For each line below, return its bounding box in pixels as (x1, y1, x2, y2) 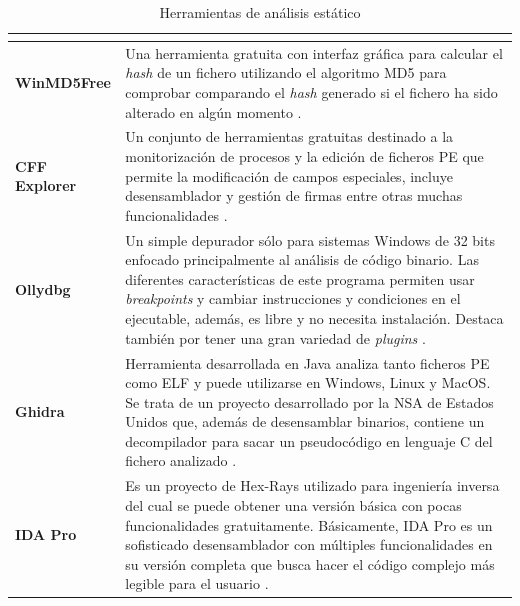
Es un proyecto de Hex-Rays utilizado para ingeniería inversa (125, 475, 500, 496)
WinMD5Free (15, 72, 111, 93)
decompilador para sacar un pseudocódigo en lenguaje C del (125, 430, 493, 451)
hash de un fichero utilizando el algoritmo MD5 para (125, 62, 447, 83)
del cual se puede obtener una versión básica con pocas (125, 494, 462, 515)
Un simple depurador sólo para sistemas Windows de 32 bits (125, 229, 495, 250)
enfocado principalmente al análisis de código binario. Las (125, 249, 479, 270)
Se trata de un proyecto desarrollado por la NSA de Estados (125, 391, 494, 412)
